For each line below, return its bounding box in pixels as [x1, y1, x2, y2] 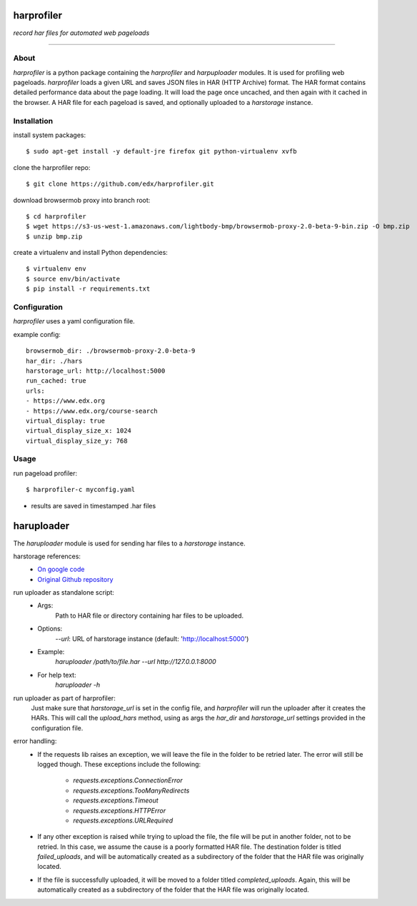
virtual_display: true [26, 416, 106, 425]
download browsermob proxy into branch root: [13, 196, 151, 204]
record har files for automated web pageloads [13, 29, 150, 37]
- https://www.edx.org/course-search [26, 407, 159, 415]
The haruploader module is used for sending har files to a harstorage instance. [13, 539, 246, 548]
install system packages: [13, 131, 86, 139]
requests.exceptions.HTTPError [73, 806, 166, 815]
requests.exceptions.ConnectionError [73, 776, 184, 785]
